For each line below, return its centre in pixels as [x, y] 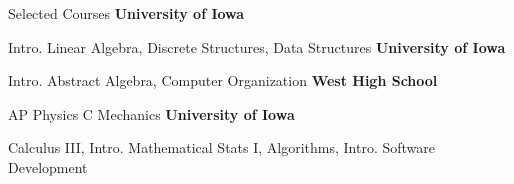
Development [48, 166]
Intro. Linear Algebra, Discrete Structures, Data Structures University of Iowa [257, 46]
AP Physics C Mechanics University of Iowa [151, 113]
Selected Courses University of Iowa [126, 13]
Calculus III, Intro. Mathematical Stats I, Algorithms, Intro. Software [222, 147]
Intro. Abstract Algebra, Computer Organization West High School [223, 80]
